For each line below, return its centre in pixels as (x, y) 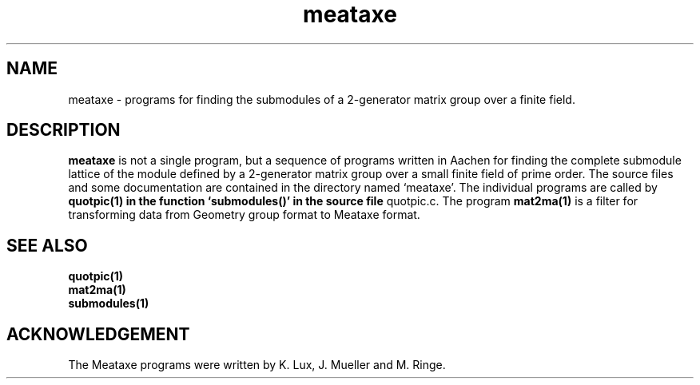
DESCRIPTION (64, 130)
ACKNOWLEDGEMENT (98, 334)
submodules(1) (109, 304)
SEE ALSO (47, 245)
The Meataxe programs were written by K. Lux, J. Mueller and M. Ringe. (257, 365)
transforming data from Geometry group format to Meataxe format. (244, 215)
